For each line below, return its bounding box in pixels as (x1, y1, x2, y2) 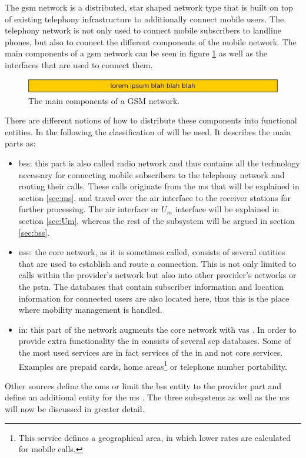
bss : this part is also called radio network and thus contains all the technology (18, 157, 300, 169)
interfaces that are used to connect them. (5, 58, 153, 71)
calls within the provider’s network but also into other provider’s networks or (18, 269, 297, 281)
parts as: (5, 137, 36, 149)
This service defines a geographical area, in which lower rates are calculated (18, 431, 291, 443)
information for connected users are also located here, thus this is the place (18, 292, 290, 304)
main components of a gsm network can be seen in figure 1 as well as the (5, 47, 268, 59)
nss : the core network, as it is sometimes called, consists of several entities (18, 246, 285, 258)
